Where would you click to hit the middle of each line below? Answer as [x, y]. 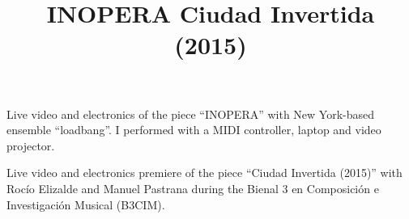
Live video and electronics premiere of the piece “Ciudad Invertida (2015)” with [204, 173]
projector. [31, 145]
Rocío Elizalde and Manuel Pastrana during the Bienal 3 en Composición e [193, 188]
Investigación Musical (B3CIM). [86, 204]
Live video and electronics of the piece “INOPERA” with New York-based [191, 114]
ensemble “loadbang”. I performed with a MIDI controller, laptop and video [194, 130]
